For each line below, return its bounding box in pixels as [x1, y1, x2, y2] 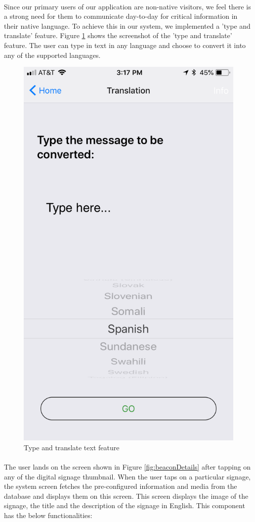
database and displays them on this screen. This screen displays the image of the [4, 490, 249, 501]
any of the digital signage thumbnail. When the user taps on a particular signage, [4, 471, 251, 481]
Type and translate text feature [24, 442, 120, 452]
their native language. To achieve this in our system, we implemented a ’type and [4, 20, 251, 31]
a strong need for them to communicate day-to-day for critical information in [4, 11, 238, 21]
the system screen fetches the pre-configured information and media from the [4, 481, 237, 491]
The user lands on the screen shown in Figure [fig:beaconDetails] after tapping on [4, 462, 251, 472]
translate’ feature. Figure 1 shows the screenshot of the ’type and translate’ [4, 30, 232, 41]
